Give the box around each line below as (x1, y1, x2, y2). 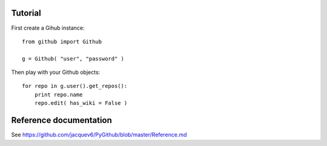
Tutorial (11, 8, 42, 18)
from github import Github (22, 38, 102, 45)
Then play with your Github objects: (11, 68, 101, 76)
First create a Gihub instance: (11, 24, 85, 32)
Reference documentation (11, 115, 112, 125)
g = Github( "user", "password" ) (22, 55, 124, 62)
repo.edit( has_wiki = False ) (34, 100, 128, 107)
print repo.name (34, 91, 83, 98)
